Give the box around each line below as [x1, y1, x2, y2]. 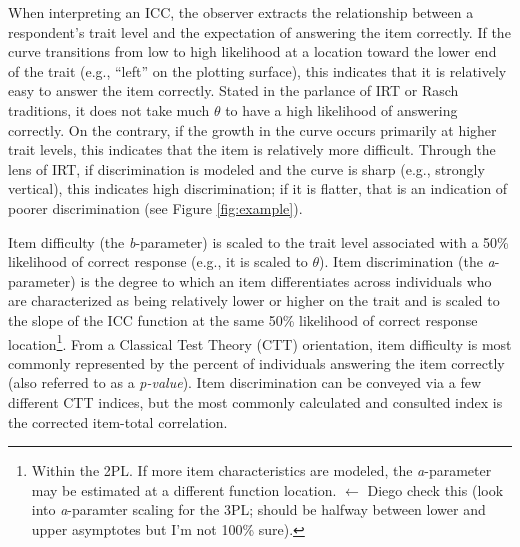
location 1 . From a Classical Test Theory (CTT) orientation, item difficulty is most [8, 330, 512, 354]
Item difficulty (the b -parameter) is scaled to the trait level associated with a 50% [8, 231, 509, 252]
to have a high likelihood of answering [225, 99, 458, 120]
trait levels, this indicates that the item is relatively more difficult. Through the [8, 139, 496, 160]
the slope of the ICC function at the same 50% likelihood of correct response [8, 309, 478, 330]
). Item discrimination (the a [319, 251, 495, 272]
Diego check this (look [367, 479, 504, 500]
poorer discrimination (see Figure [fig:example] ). [8, 197, 303, 218]
